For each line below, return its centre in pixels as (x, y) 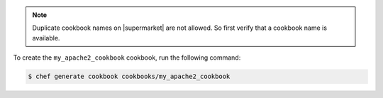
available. (46, 38)
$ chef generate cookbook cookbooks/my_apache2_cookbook (129, 77)
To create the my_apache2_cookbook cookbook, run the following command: (127, 58)
